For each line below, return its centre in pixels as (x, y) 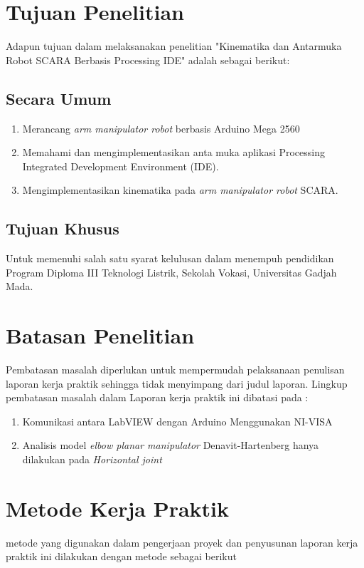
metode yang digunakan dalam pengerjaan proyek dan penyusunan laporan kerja (182, 542)
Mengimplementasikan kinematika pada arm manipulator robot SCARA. (180, 190)
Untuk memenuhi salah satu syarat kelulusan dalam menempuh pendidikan (170, 258)
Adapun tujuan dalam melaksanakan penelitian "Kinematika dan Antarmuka (174, 46)
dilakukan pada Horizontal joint (92, 459)
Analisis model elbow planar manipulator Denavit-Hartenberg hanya (171, 445)
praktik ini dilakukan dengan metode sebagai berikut (121, 556)
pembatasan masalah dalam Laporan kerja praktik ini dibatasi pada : (157, 397)
